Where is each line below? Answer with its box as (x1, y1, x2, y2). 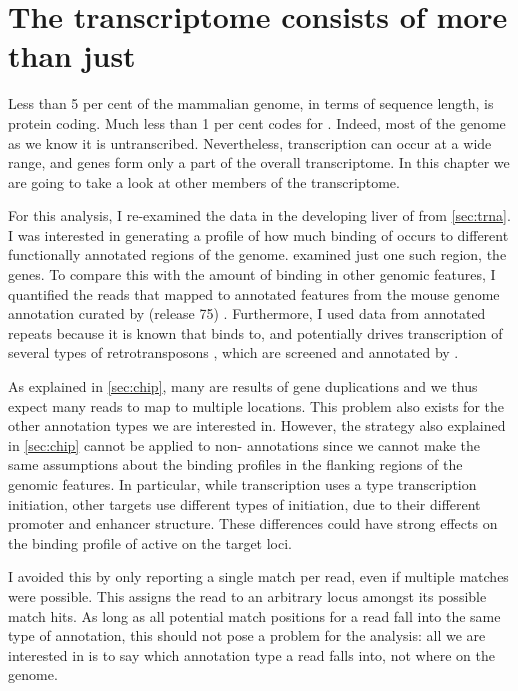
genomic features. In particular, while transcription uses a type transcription (8, 474, 477, 494)
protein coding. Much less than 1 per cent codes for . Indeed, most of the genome (8, 112, 506, 133)
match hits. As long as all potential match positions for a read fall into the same (8, 605, 501, 626)
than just (8, 35, 136, 76)
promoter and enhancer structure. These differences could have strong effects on (8, 513, 498, 534)
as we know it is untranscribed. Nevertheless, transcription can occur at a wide (8, 132, 492, 153)
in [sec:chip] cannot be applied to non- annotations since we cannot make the (8, 434, 480, 455)
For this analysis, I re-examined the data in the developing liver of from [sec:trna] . (8, 205, 511, 226)
